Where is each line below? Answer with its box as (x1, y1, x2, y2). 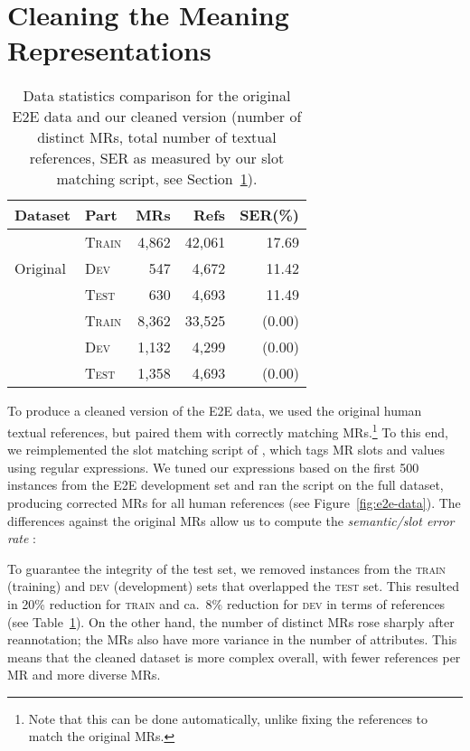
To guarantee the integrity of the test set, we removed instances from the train (7, 559, 446, 577)
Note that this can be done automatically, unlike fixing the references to (28, 709, 428, 728)
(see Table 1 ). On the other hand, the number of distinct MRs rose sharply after (7, 612, 455, 631)
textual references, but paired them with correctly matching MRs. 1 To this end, (7, 419, 448, 441)
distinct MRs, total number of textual (37, 127, 277, 148)
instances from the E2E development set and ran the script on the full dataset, (7, 475, 444, 494)
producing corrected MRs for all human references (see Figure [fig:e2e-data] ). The (7, 493, 461, 512)
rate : (7, 529, 37, 548)
